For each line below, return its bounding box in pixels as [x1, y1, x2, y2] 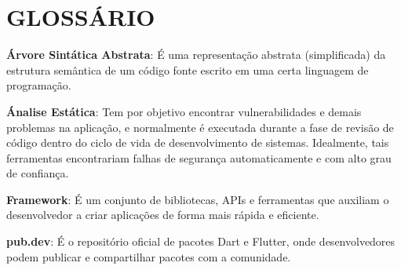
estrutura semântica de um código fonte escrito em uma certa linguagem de [6, 61, 369, 78]
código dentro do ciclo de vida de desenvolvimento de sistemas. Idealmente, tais [6, 134, 389, 151]
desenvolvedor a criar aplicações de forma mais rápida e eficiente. [6, 206, 319, 223]
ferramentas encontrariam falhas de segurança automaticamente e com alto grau [6, 149, 392, 166]
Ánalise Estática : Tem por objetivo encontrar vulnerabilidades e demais [6, 103, 362, 119]
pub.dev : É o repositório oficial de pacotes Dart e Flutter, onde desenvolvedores [6, 233, 396, 250]
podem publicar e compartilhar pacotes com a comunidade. [6, 248, 291, 265]
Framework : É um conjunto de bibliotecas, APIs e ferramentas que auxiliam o [6, 191, 389, 207]
